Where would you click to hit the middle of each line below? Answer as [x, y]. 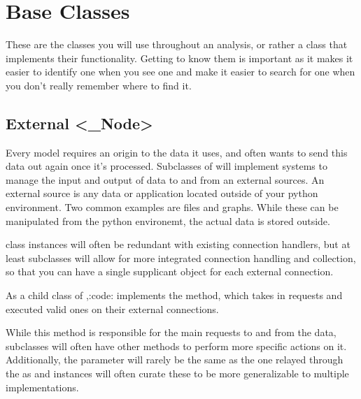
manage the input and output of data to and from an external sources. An [165, 179]
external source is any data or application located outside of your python [162, 193]
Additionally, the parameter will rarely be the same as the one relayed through [175, 360]
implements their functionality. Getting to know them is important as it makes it [179, 58]
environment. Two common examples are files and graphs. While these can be [172, 207]
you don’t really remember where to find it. [99, 85]
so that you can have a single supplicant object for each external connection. [170, 271]
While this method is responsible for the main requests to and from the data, [171, 332]
